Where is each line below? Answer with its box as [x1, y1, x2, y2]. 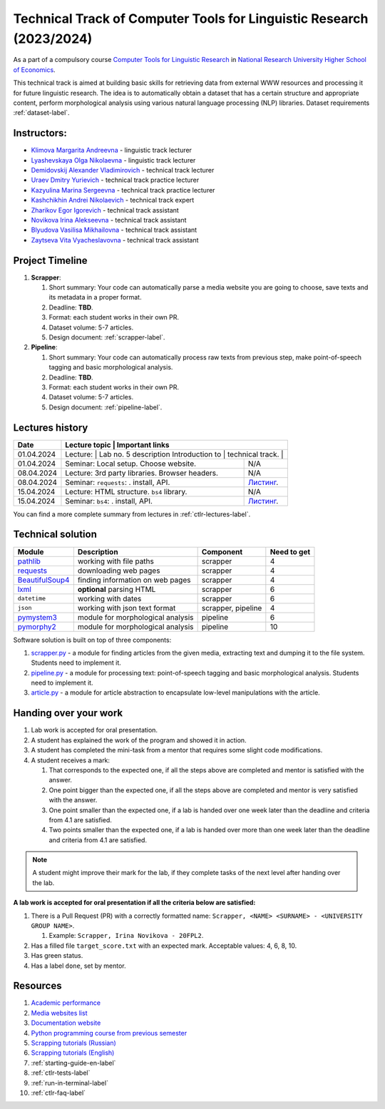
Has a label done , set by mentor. [31, 961, 126, 970]
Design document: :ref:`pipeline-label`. [48, 403, 163, 412]
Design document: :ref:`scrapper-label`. [48, 332, 165, 342]
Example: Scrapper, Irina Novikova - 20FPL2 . [48, 931, 204, 940]
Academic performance [31, 998, 101, 1007]
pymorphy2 [17, 621, 56, 631]
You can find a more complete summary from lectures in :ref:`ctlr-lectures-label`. [13, 510, 251, 518]
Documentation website [31, 1018, 101, 1027]
